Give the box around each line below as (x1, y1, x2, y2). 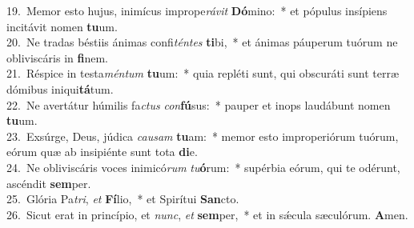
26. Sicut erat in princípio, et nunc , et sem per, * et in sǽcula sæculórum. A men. (6, 206, 408, 222)
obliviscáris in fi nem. (6, 49, 108, 66)
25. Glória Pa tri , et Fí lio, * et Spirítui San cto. (6, 190, 239, 207)
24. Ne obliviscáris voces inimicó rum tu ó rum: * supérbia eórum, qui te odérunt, (6, 158, 400, 175)
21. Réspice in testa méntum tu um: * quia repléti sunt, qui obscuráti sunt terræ (6, 65, 400, 82)
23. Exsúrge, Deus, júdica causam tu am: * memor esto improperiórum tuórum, (6, 127, 399, 144)
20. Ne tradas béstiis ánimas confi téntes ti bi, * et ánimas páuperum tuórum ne (6, 34, 398, 50)
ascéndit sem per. (6, 174, 91, 191)
